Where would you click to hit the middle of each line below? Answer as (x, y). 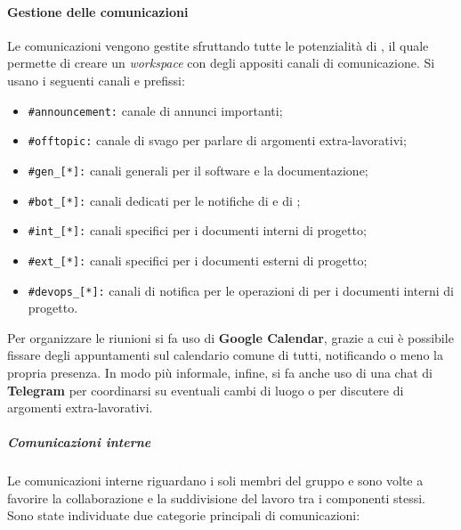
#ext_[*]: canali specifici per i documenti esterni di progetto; (198, 260)
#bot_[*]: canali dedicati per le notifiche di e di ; (164, 200)
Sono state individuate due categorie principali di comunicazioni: (184, 515)
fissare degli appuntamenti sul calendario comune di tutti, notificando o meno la (225, 355)
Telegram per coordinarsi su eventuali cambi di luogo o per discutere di (206, 390)
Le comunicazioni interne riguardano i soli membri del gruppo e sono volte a (215, 481)
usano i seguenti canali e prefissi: (96, 80)
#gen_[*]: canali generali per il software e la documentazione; (198, 170)
